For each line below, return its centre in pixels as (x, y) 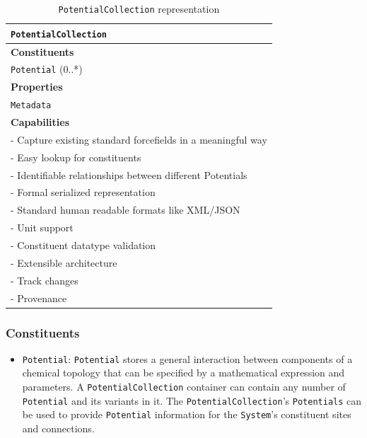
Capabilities (40, 122)
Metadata (31, 106)
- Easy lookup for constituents (76, 157)
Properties (37, 87)
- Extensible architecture (64, 262)
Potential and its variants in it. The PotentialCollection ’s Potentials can (192, 400)
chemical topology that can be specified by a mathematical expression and (183, 373)
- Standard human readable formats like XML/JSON (126, 210)
